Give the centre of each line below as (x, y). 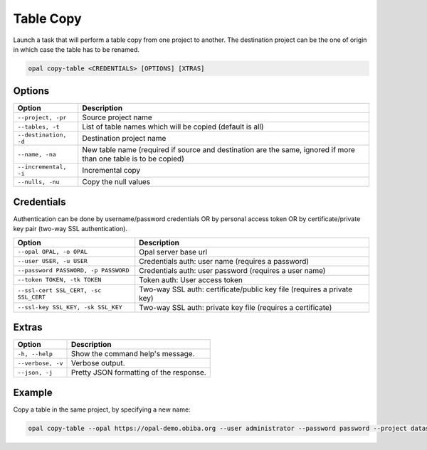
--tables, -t (38, 127)
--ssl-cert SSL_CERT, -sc (59, 290)
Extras (28, 327)
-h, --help (35, 354)
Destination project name (124, 139)
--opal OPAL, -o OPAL (53, 252)
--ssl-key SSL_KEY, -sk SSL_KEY (70, 307)
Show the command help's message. (133, 354)
